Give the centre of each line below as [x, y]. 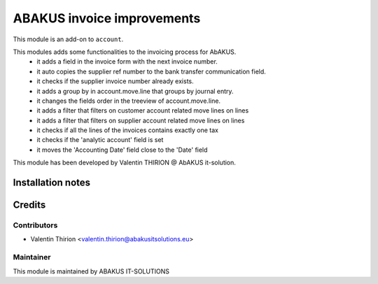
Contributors [35, 225]
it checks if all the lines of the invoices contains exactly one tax [128, 130]
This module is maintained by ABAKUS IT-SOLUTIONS [91, 271]
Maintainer [32, 257]
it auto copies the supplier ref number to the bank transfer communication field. [151, 71]
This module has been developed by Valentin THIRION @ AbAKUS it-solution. [124, 163]
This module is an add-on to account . [68, 39]
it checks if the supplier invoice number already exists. [115, 81]
